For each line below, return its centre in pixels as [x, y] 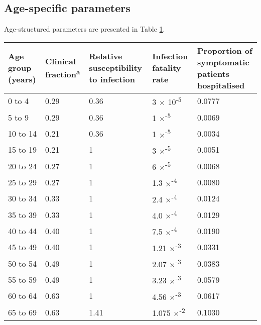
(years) [22, 79]
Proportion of [225, 50]
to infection [112, 79]
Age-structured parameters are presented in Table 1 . [85, 29]
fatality [167, 68]
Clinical [61, 61]
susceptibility [115, 68]
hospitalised [221, 85]
